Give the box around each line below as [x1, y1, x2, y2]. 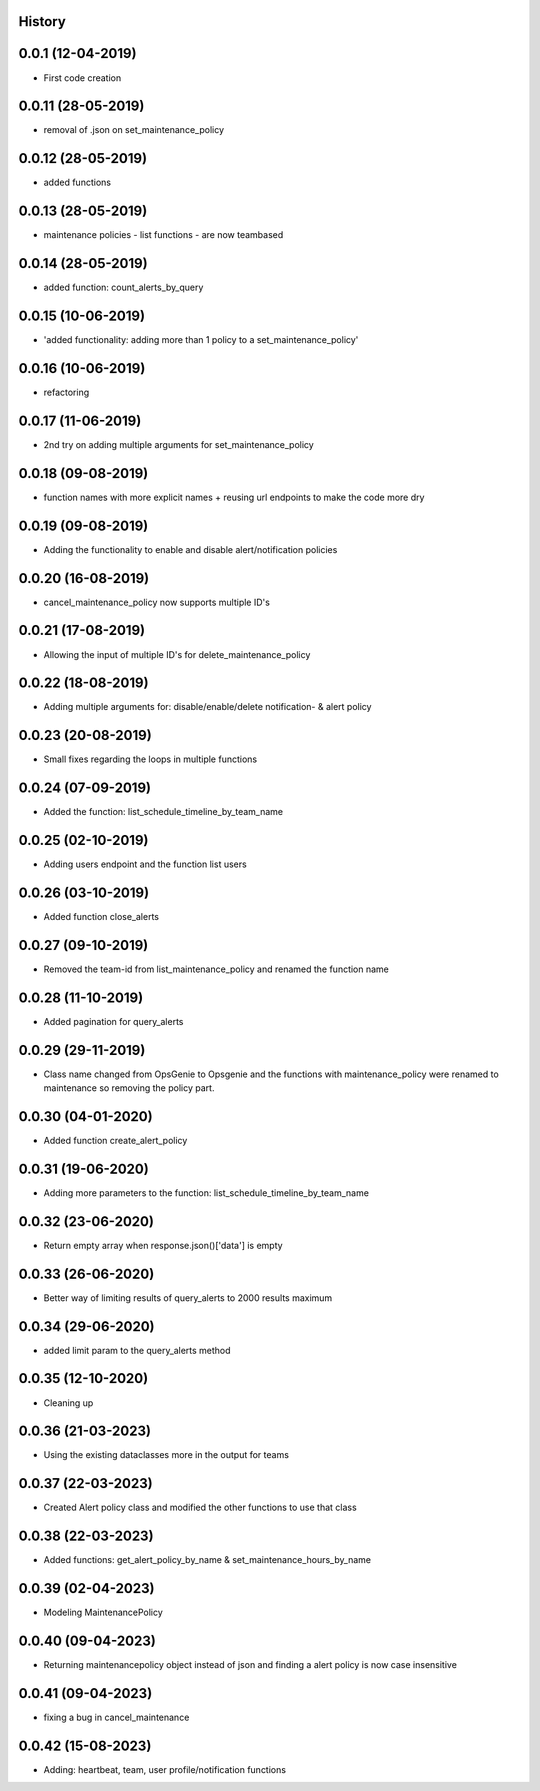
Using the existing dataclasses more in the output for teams [43, 1449, 290, 1461]
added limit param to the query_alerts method [43, 1344, 231, 1356]
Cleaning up [43, 1396, 94, 1409]
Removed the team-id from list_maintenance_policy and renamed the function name [43, 963, 390, 975]
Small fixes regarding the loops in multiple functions [43, 753, 258, 765]
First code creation [43, 71, 122, 84]
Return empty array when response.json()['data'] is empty [43, 1239, 284, 1251]
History [18, 13, 67, 30]
